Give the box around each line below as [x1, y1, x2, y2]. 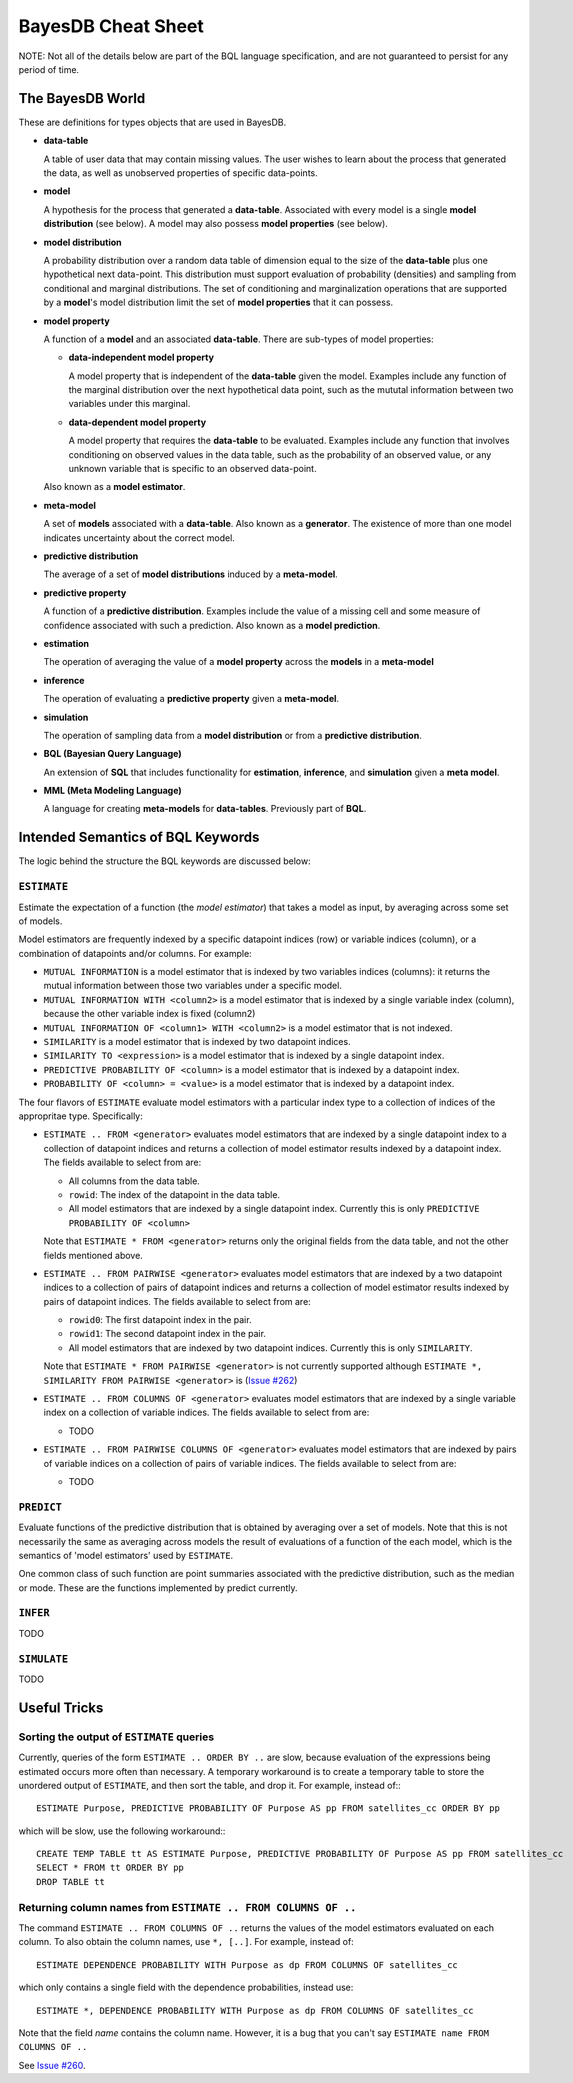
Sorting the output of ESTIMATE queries [18, 1730, 215, 1744]
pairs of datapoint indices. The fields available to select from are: [43, 1295, 312, 1307]
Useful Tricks [18, 1699, 104, 1716]
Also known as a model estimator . [43, 481, 186, 493]
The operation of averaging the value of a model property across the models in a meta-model [43, 656, 434, 668]
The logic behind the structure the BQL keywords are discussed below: [18, 855, 311, 867]
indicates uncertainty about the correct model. [43, 531, 235, 544]
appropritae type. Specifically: [18, 1110, 144, 1122]
